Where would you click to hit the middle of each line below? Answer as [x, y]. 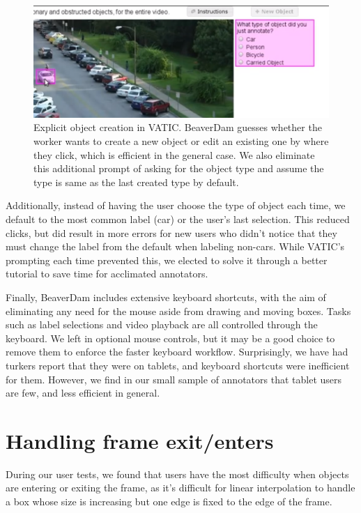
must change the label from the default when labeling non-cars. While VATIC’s [175, 246]
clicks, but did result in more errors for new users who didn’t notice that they [171, 232]
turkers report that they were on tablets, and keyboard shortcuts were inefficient [178, 365]
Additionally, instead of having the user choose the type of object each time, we [176, 205]
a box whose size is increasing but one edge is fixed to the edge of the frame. [169, 501]
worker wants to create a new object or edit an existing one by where [181, 141]
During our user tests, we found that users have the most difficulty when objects [177, 474]
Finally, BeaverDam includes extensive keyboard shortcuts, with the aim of [166, 297]
